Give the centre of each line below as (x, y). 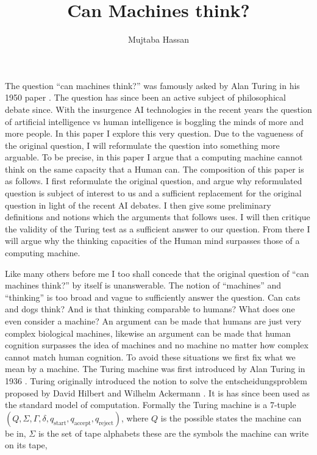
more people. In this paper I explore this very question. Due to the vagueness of (154, 133)
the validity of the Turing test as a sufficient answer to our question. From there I (158, 228)
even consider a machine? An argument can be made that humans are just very (153, 321)
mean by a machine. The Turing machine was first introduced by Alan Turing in (155, 369)
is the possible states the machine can (231, 417)
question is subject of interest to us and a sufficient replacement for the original (153, 193)
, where (135, 417)
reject (106, 423)
